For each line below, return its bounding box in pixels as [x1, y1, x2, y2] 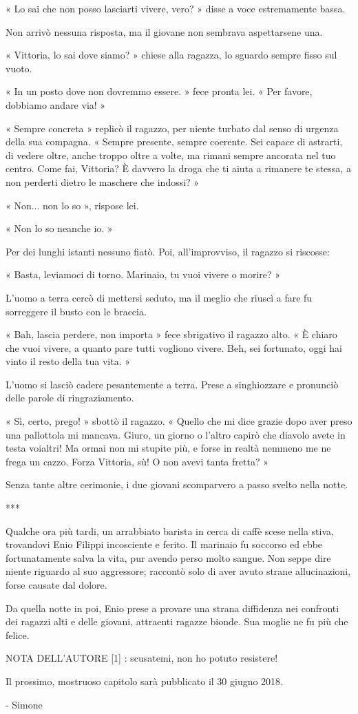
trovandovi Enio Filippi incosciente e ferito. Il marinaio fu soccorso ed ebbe [6, 537, 323, 552]
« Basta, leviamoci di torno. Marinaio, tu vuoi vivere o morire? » [6, 267, 281, 282]
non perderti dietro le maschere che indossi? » [6, 174, 200, 189]
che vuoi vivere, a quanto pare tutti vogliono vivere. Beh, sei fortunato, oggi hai [6, 340, 342, 355]
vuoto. [6, 61, 32, 75]
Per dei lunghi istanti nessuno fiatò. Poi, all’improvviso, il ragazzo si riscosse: [6, 244, 330, 258]
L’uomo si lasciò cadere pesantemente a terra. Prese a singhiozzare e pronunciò [6, 377, 339, 391]
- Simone [6, 697, 43, 711]
